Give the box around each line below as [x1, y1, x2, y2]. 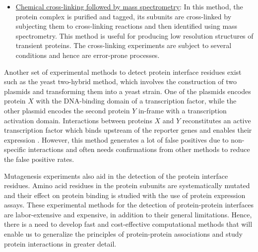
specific [4, 144, 26, 154]
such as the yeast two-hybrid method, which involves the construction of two [4, 76, 237, 87]
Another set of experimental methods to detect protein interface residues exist [4, 66, 242, 77]
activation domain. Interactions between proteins [4, 115, 152, 125]
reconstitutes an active [182, 115, 251, 125]
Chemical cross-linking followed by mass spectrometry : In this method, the [15, 1, 243, 11]
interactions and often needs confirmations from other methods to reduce [28, 144, 250, 154]
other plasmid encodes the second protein [4, 105, 130, 115]
